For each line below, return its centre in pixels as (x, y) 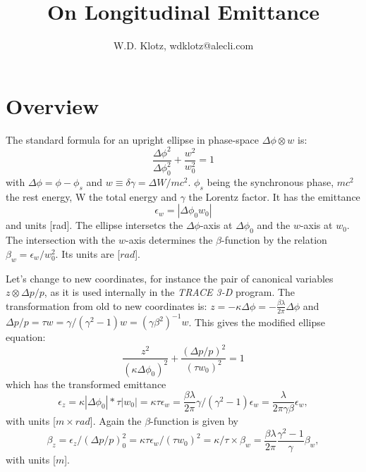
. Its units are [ (88, 253)
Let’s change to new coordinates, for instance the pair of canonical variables (170, 278)
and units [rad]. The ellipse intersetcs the (94, 225)
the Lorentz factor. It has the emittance (274, 196)
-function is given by (195, 421)
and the (274, 225)
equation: (26, 337)
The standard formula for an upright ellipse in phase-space (133, 139)
